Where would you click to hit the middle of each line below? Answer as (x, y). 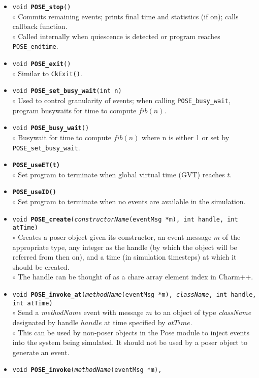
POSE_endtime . (35, 46)
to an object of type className (203, 312)
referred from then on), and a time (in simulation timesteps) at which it (124, 257)
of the (231, 237)
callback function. (40, 26)
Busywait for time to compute (65, 137)
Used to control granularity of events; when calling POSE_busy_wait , (124, 100)
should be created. (41, 266)
